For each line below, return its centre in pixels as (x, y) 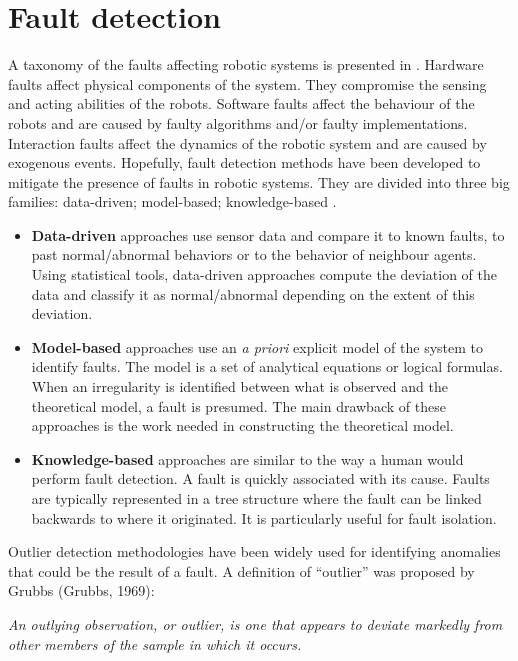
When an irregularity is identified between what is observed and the (239, 386)
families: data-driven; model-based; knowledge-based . (172, 201)
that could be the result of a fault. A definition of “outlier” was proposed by (241, 570)
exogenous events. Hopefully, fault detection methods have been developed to (244, 162)
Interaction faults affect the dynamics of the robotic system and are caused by (247, 142)
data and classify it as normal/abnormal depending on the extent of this (253, 293)
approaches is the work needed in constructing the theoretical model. (242, 425)
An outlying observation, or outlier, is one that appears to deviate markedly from (255, 623)
